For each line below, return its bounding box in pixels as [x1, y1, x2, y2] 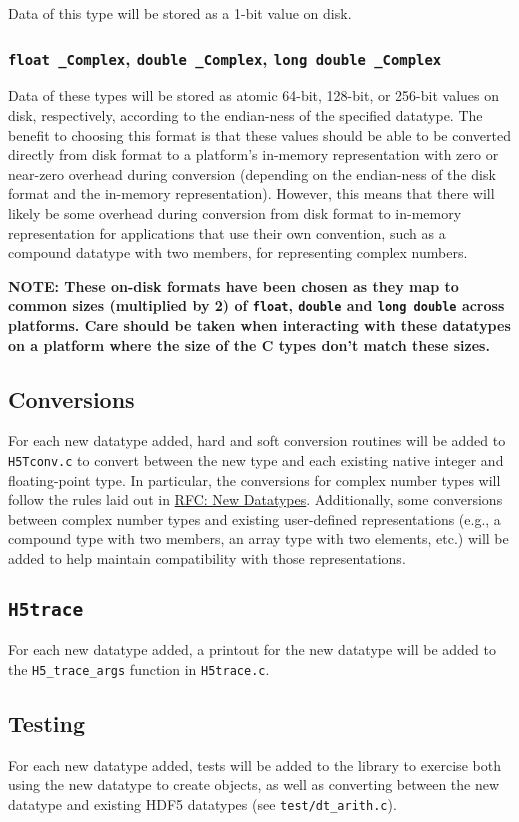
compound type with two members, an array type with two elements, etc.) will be [8, 528, 509, 549]
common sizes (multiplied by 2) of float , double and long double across [8, 295, 505, 316]
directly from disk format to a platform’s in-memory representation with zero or [8, 144, 499, 165]
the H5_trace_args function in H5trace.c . [8, 658, 270, 679]
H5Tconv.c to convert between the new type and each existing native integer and [8, 449, 504, 470]
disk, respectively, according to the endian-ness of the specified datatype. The [8, 104, 483, 125]
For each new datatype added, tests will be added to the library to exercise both [8, 754, 501, 775]
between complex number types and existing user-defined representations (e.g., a [8, 508, 501, 529]
